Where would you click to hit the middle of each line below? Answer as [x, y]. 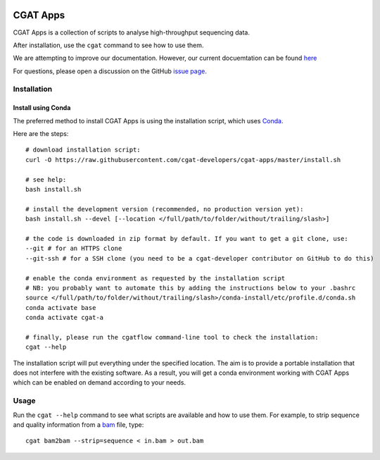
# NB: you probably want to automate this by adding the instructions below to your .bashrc [191, 288]
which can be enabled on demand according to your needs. [100, 383]
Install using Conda [42, 108]
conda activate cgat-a [65, 318]
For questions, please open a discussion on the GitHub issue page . [110, 71]
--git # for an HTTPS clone [74, 249]
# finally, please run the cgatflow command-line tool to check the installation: [172, 337]
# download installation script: [83, 150]
